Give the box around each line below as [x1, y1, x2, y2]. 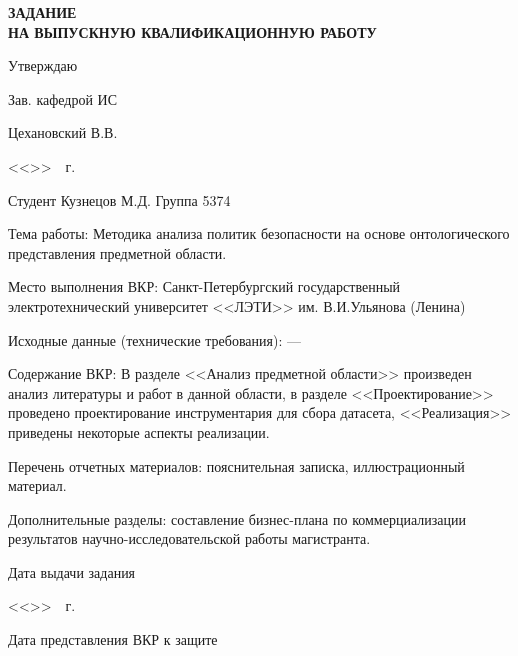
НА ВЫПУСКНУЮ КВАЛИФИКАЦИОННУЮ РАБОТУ [8, 21, 377, 42]
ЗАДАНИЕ [8, 2, 77, 22]
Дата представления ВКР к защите [8, 629, 218, 650]
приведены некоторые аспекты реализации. [8, 421, 270, 442]
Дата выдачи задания [8, 561, 136, 582]
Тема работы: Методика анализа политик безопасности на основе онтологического [8, 223, 510, 244]
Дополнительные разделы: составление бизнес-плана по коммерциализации [8, 508, 466, 529]
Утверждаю [8, 55, 78, 76]
